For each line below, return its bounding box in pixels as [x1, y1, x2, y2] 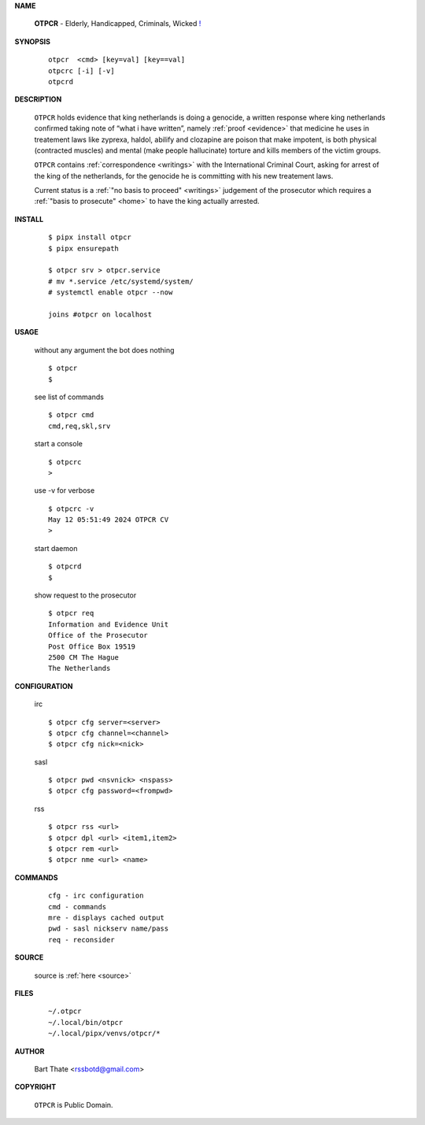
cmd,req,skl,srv [48, 421, 111, 431]
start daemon [34, 543, 78, 553]
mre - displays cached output [48, 913, 165, 922]
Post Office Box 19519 [48, 642, 136, 651]
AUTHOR [14, 1046, 45, 1056]
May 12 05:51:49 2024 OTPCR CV [48, 516, 169, 524]
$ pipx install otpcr [48, 233, 131, 242]
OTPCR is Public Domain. [34, 1100, 113, 1109]
